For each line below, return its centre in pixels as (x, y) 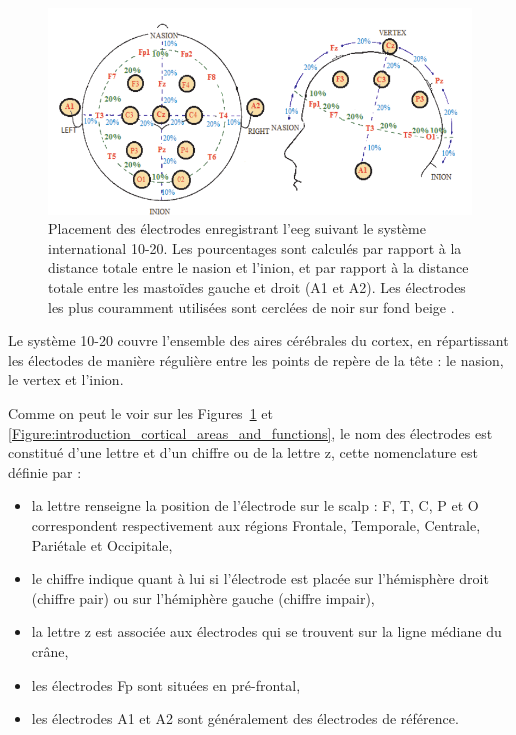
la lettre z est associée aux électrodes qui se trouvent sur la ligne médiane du (266, 631)
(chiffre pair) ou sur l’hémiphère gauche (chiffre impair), (203, 597)
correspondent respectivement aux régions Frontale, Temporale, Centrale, (256, 525)
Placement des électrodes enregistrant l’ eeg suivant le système (237, 228)
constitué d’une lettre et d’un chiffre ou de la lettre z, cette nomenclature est (243, 452)
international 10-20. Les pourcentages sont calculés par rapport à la (255, 247)
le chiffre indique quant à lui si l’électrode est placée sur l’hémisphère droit (260, 578)
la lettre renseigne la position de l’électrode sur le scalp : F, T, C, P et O (255, 505)
